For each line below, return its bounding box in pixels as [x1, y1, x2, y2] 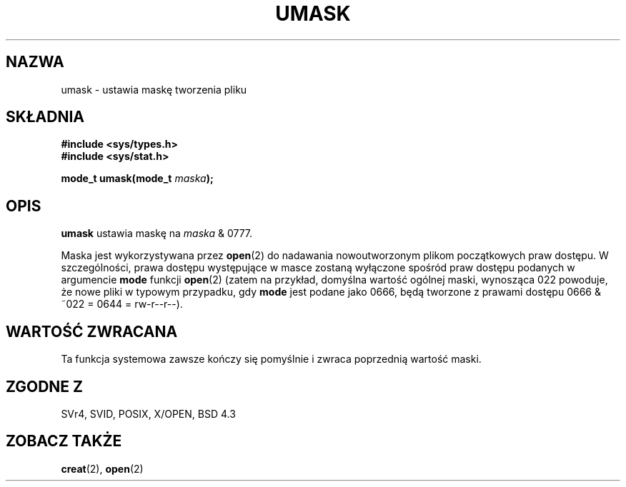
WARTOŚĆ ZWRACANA [6, 322, 178, 341]
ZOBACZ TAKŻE [6, 432, 122, 451]
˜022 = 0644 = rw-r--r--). [61, 298, 183, 311]
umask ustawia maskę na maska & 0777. [61, 227, 253, 240]
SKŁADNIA [6, 108, 84, 126]
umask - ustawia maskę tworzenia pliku [61, 83, 247, 96]
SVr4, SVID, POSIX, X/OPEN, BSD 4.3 [61, 407, 236, 420]
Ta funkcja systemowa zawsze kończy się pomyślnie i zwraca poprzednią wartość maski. [61, 353, 482, 366]
